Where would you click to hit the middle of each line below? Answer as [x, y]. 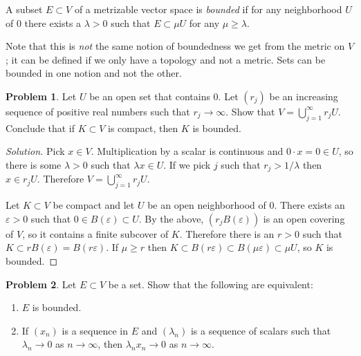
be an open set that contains [150, 96]
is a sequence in [95, 330]
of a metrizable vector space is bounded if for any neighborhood [208, 9]
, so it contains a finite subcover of [95, 233]
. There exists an [309, 205]
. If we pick [187, 164]
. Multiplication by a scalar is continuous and [187, 151]
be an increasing [304, 96]
